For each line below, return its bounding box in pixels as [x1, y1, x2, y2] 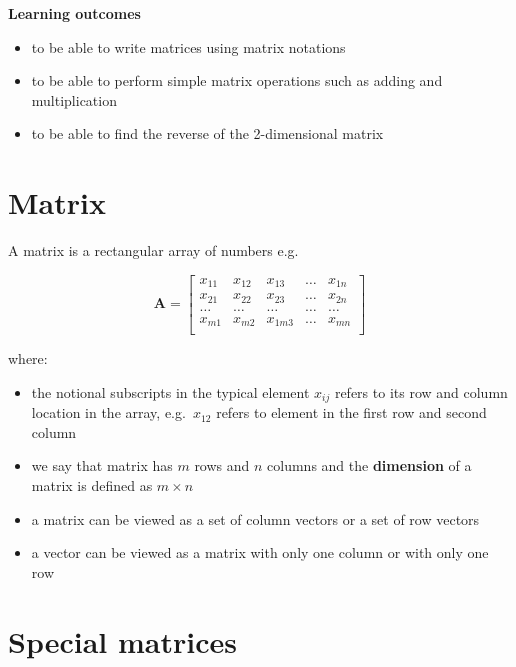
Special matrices [8, 620, 237, 661]
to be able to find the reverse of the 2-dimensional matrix [31, 123, 384, 144]
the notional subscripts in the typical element [31, 381, 310, 402]
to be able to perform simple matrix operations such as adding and [31, 70, 443, 91]
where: [8, 348, 48, 369]
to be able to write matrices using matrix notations [31, 36, 346, 57]
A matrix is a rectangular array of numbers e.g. [8, 240, 299, 261]
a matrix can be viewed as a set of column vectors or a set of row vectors [31, 508, 480, 529]
